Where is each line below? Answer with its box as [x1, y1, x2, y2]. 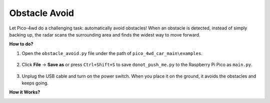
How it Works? [9, 89, 40, 95]
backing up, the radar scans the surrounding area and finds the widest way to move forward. [9, 31, 200, 37]
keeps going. [21, 80, 48, 86]
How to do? [9, 41, 33, 47]
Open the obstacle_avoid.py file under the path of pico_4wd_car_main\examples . [21, 50, 202, 56]
